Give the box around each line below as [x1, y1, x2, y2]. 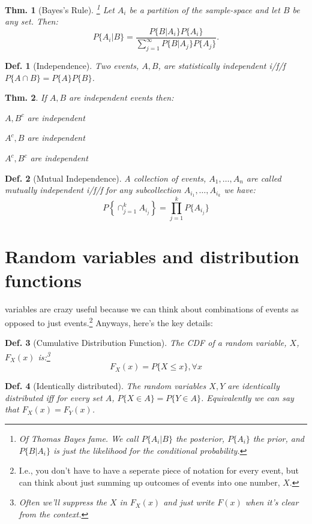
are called [246, 171, 281, 184]
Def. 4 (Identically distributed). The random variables [5, 380, 206, 392]
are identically [227, 380, 280, 392]
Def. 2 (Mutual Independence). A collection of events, [5, 171, 206, 184]
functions [5, 267, 82, 292]
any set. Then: [5, 15, 58, 28]
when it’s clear [245, 496, 299, 508]
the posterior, [175, 432, 225, 444]
